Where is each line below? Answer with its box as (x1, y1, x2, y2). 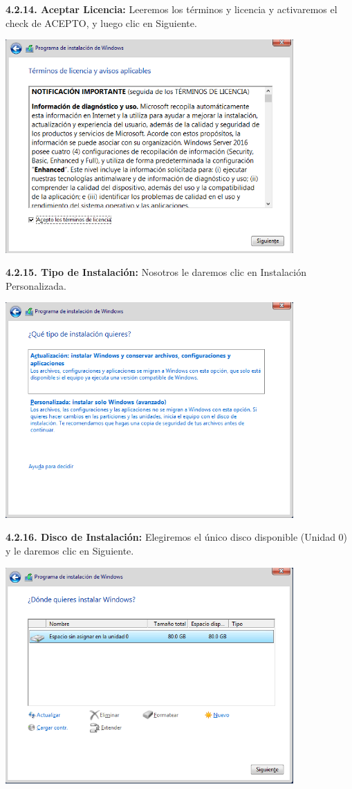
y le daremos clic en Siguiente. (6, 544, 134, 557)
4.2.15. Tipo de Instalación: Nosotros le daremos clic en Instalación (6, 265, 306, 279)
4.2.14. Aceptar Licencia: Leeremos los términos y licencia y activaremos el (6, 2, 337, 16)
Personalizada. (6, 278, 66, 293)
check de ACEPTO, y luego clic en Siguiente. (6, 15, 197, 30)
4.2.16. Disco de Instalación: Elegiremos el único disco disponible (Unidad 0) (6, 530, 348, 544)
